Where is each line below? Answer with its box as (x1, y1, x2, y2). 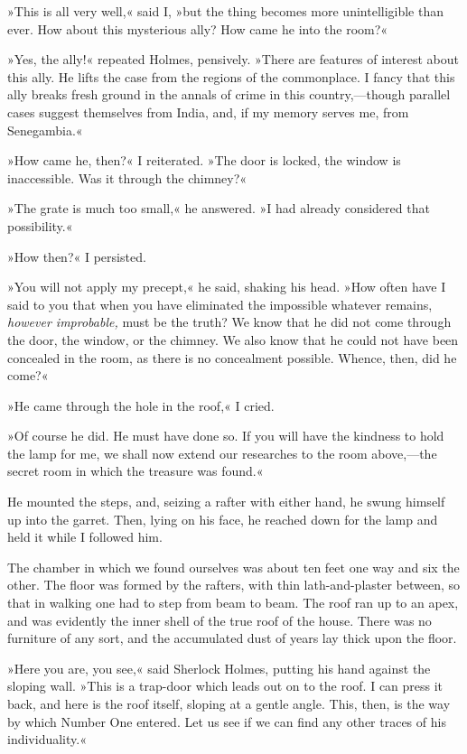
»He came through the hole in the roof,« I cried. (7, 396, 275, 414)
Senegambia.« (7, 120, 83, 139)
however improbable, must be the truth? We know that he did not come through (7, 312, 452, 331)
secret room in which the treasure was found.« (7, 461, 264, 480)
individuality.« (7, 730, 87, 749)
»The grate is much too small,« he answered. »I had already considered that (7, 199, 430, 218)
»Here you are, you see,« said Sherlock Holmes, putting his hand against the (7, 658, 431, 677)
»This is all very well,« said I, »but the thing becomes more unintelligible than (7, 2, 444, 20)
